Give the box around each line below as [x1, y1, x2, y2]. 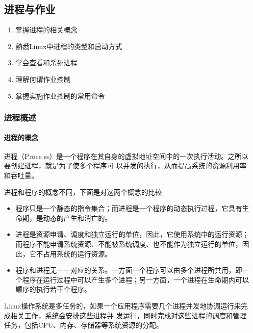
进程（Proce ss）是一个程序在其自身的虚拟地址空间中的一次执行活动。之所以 [4, 151, 249, 161]
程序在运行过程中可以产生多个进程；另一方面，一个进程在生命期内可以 [22, 274, 249, 284]
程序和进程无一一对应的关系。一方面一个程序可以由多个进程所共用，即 [15, 265, 242, 275]
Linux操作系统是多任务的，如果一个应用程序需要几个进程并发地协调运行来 [4, 300, 241, 310]
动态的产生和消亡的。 [43, 212, 112, 223]
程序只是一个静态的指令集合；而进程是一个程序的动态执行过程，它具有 [15, 203, 242, 213]
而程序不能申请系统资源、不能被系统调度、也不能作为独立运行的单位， [15, 238, 242, 249]
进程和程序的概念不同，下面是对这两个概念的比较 [4, 186, 162, 197]
